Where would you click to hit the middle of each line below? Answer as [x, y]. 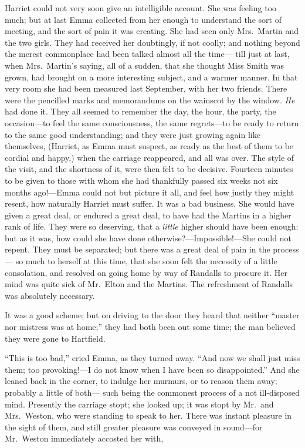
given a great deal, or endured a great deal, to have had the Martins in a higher [148, 215]
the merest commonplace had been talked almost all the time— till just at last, [147, 54]
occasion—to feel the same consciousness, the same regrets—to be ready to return [152, 122]
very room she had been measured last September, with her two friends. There [146, 88]
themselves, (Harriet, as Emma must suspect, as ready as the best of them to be [149, 146]
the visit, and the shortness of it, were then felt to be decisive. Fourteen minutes [149, 169]
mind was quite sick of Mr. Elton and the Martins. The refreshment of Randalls [149, 284]
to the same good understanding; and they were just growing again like [133, 134]
